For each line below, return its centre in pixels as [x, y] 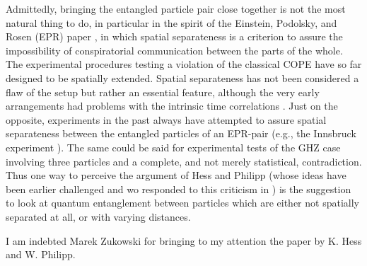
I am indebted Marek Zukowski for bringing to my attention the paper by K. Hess [184, 240]
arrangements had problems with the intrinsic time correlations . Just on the [172, 106]
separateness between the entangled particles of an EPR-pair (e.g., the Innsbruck [181, 133]
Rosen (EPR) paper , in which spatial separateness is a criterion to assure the [174, 36]
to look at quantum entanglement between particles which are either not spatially [182, 203]
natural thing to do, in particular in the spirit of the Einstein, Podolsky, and [171, 22]
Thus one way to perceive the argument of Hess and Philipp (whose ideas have [176, 175]
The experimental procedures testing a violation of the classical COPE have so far [184, 64]
